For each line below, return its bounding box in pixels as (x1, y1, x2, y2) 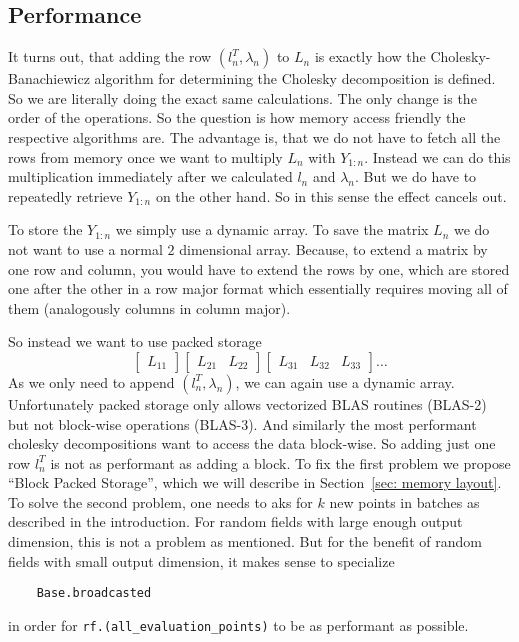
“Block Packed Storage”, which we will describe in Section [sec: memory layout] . (8, 472, 502, 493)
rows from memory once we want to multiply (8, 146, 283, 167)
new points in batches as (329, 491, 480, 512)
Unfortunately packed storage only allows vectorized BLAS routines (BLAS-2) (8, 393, 487, 414)
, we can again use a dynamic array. (235, 371, 455, 392)
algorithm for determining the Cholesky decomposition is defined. (94, 68, 496, 89)
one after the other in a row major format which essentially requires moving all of (8, 278, 508, 299)
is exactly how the (314, 46, 426, 67)
